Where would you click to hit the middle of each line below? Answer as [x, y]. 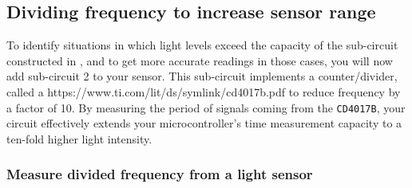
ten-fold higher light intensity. [79, 138]
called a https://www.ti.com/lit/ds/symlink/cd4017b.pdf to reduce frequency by [204, 91]
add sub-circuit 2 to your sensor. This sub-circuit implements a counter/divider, [202, 76]
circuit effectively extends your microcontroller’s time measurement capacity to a [204, 123]
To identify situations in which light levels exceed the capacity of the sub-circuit [202, 45]
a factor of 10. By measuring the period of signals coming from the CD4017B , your [206, 107]
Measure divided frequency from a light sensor [160, 174]
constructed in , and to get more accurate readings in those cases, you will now [200, 60]
